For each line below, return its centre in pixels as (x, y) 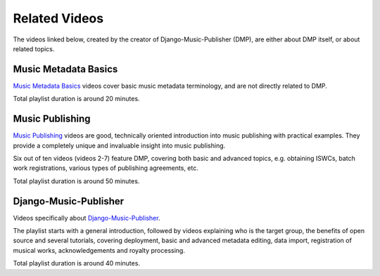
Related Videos (58, 18)
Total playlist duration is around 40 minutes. (77, 263)
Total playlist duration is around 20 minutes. (76, 99)
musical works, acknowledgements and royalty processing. (99, 250)
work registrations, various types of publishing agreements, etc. (106, 168)
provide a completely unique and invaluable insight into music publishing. (119, 145)
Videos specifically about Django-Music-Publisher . (87, 218)
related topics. (34, 48)
